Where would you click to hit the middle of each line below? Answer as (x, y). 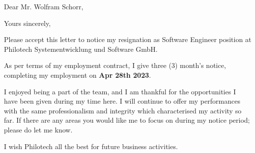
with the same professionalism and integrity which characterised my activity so (123, 110)
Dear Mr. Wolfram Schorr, (44, 6)
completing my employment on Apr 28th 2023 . (78, 75)
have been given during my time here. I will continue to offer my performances (122, 101)
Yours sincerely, (28, 23)
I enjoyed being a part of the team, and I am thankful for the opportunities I (120, 91)
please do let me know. (38, 129)
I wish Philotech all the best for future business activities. (91, 146)
